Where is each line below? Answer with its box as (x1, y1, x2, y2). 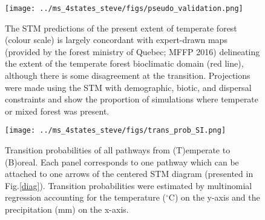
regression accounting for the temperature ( (5, 191, 166, 204)
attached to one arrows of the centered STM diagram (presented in (5, 167, 254, 180)
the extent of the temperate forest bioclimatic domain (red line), (5, 57, 244, 70)
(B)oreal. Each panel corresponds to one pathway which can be (5, 155, 239, 168)
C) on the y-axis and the (168, 191, 260, 204)
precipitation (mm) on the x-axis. (5, 203, 129, 216)
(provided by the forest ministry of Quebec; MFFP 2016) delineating (5, 45, 260, 58)
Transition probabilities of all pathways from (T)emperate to (5, 144, 231, 156)
